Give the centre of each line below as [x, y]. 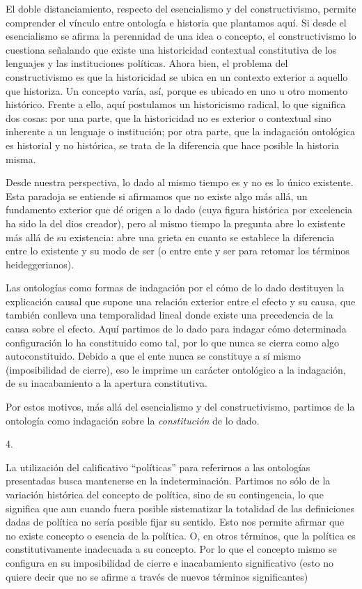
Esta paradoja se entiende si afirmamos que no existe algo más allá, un [157, 196]
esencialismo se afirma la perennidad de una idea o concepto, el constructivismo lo [181, 36]
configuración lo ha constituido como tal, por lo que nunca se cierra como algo [173, 342]
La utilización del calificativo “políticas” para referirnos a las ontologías [158, 467]
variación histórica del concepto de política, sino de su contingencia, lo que [165, 494]
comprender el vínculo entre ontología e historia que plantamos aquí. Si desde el [176, 22]
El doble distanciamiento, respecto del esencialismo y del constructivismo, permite [181, 8]
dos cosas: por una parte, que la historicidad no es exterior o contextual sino [168, 117]
